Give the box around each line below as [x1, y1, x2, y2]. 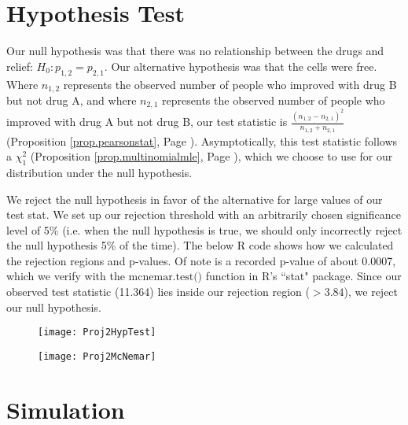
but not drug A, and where [6, 91, 137, 108]
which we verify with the [6, 268, 125, 284]
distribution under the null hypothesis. [6, 164, 193, 180]
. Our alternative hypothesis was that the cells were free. [104, 57, 377, 74]
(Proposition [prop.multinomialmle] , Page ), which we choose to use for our [30, 148, 393, 164]
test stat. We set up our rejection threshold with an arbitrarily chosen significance [6, 206, 401, 223]
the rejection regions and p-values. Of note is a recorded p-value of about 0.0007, [6, 252, 396, 268]
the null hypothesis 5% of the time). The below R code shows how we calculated [6, 237, 394, 253]
